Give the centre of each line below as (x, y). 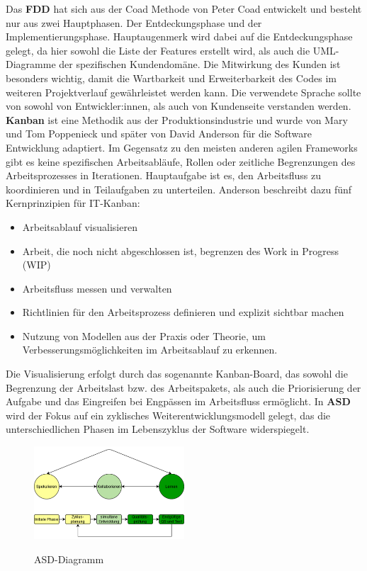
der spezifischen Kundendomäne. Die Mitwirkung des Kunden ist (200, 64)
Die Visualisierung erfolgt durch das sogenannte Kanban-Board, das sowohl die (177, 374)
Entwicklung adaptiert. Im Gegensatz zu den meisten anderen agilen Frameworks (182, 147)
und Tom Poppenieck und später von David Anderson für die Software (159, 134)
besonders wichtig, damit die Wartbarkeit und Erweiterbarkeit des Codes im (171, 78)
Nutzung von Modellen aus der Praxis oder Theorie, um (144, 335)
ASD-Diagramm (69, 559)
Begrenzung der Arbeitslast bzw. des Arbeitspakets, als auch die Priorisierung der (183, 387)
